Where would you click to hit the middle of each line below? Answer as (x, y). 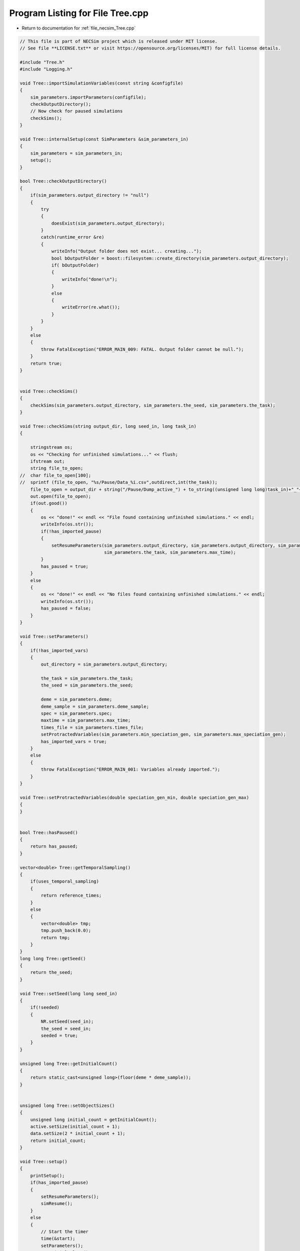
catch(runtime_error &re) (72, 237)
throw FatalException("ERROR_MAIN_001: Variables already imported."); (130, 770)
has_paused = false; (66, 608)
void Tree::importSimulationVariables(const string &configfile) (101, 83)
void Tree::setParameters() (54, 636)
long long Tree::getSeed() (53, 959)
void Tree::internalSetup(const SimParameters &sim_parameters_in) (104, 139)
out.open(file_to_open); (61, 496)
